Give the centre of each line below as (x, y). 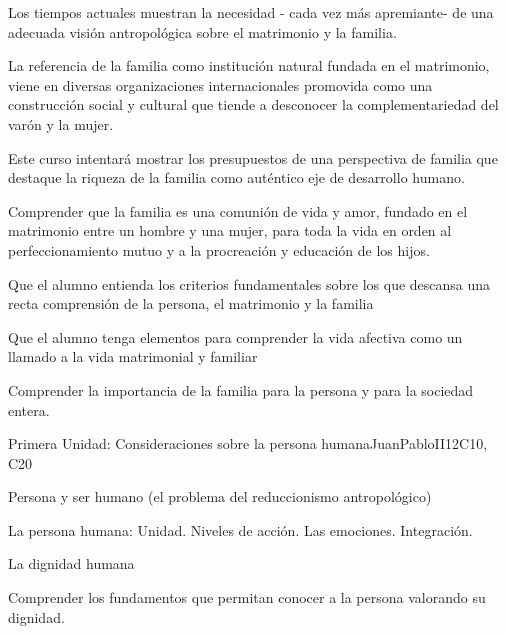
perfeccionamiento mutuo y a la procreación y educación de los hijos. (219, 249)
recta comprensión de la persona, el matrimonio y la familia (191, 303)
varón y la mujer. (61, 123)
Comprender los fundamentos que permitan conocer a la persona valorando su (247, 597)
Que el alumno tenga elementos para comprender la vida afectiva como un (235, 336)
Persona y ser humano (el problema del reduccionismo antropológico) (220, 496)
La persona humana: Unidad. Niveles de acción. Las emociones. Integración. (240, 529)
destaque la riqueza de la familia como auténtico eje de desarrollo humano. (236, 177)
